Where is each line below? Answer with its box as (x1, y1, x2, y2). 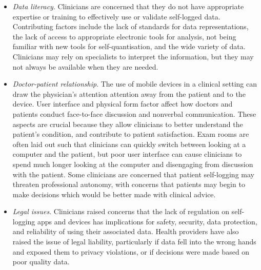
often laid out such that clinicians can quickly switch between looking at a (12, 138, 246, 149)
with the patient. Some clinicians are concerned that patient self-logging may (12, 169, 254, 179)
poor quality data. (12, 256, 70, 267)
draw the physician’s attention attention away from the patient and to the (12, 88, 246, 99)
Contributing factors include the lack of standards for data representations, (12, 21, 249, 32)
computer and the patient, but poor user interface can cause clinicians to (12, 149, 242, 159)
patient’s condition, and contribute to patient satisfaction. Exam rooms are (12, 129, 249, 139)
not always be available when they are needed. (12, 61, 158, 72)
